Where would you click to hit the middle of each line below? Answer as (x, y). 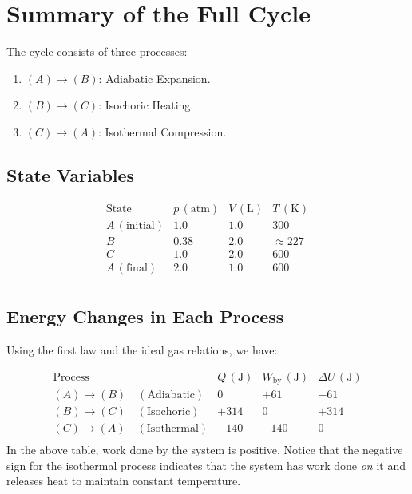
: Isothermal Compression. (162, 131)
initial (140, 225)
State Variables (71, 174)
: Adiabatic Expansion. (154, 78)
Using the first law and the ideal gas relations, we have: (142, 350)
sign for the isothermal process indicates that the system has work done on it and (206, 465)
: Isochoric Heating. (146, 105)
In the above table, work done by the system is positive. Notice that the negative (205, 450)
